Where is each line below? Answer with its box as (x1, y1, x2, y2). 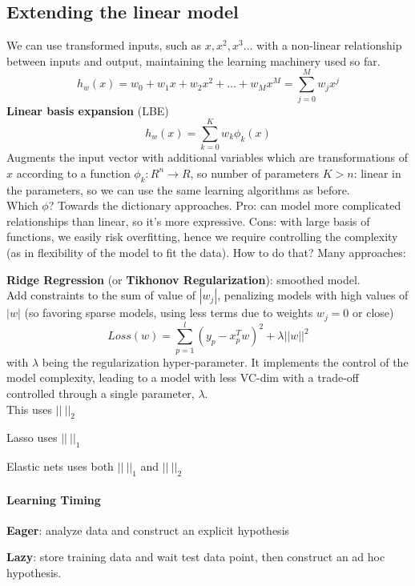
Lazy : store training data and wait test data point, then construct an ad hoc (6, 548, 385, 565)
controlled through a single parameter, (6, 384, 195, 401)
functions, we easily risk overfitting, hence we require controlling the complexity (6, 228, 398, 245)
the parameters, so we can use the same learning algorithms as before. (6, 181, 350, 198)
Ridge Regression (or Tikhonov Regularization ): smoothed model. (6, 271, 361, 287)
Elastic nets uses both (6, 458, 114, 475)
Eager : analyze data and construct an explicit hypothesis (6, 521, 290, 538)
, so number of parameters (190, 164, 319, 181)
